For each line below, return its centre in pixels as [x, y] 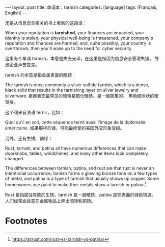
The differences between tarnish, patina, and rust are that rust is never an [80, 168]
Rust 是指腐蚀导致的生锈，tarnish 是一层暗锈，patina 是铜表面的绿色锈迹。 [81, 195]
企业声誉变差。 [24, 64]
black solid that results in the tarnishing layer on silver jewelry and [72, 90]
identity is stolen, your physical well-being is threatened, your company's [79, 38]
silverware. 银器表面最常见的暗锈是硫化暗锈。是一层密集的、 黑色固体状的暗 [82, 96]
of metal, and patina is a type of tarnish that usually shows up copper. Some [82, 178]
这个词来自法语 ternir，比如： [35, 112]
